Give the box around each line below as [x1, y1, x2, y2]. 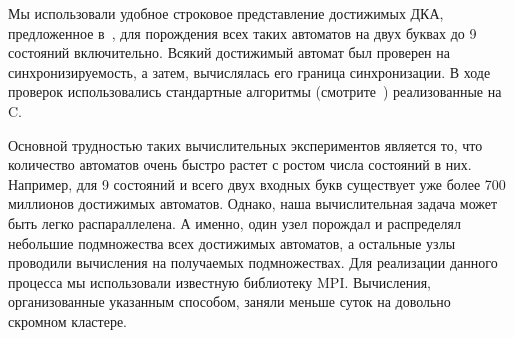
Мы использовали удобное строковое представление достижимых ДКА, [8, 3, 444, 23]
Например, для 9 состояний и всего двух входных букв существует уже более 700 [8, 173, 506, 194]
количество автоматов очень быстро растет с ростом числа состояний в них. [8, 154, 472, 175]
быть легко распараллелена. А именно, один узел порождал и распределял [8, 212, 461, 233]
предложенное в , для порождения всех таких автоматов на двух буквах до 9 [8, 22, 477, 43]
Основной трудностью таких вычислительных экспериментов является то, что [8, 134, 483, 155]
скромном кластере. [8, 310, 128, 331]
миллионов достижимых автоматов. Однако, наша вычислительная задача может [8, 193, 498, 214]
